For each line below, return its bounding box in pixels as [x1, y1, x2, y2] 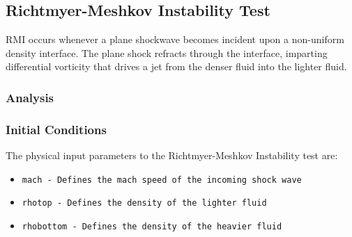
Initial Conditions [6, 120, 107, 138]
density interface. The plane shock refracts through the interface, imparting [6, 45, 328, 60]
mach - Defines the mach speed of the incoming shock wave [22, 174, 302, 185]
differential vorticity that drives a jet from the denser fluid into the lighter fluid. [6, 59, 347, 74]
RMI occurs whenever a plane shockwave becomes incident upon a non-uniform [6, 32, 344, 47]
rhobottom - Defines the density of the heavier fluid [22, 221, 282, 231]
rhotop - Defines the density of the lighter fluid [22, 198, 267, 209]
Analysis [6, 88, 54, 106]
